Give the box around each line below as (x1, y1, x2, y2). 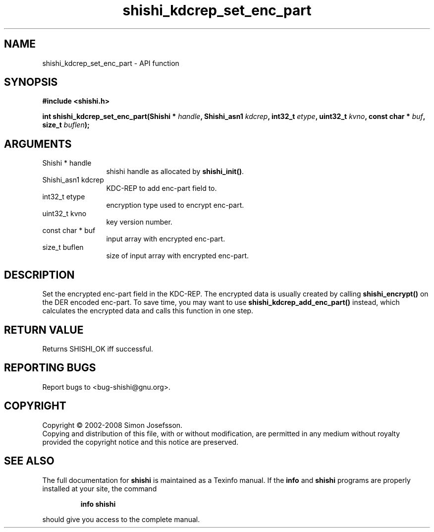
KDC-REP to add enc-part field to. (106, 184, 217, 193)
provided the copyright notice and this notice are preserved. (42, 437, 239, 446)
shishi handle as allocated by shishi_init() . (106, 167, 244, 176)
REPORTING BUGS (4, 361, 96, 374)
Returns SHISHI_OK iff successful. (42, 344, 154, 353)
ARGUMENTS (4, 137, 72, 150)
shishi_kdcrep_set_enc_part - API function (42, 59, 179, 67)
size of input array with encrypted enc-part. (106, 251, 249, 260)
